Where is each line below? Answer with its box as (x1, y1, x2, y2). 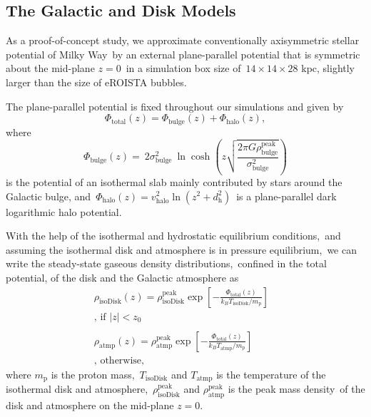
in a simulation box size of (126, 61, 241, 76)
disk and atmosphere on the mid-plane (6, 397, 174, 412)
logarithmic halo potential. (6, 204, 122, 219)
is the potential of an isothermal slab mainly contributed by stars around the (6, 174, 342, 189)
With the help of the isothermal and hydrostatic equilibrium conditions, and (6, 228, 341, 243)
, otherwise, (93, 355, 144, 366)
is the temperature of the (216, 366, 326, 381)
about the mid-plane (6, 61, 95, 76)
